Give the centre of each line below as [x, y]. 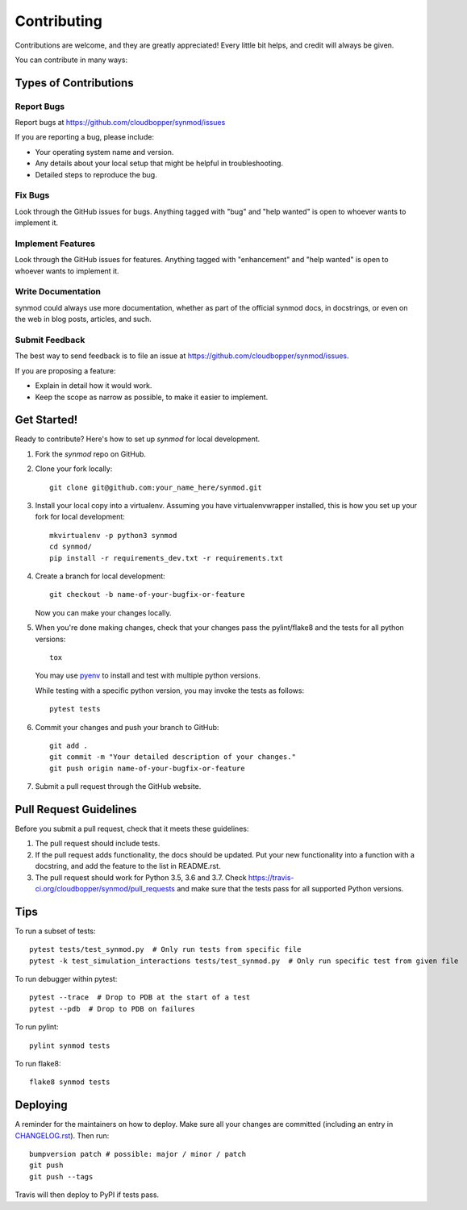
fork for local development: [80, 517]
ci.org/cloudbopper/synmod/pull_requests [105, 888]
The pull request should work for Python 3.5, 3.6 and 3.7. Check [141, 877]
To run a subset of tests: [55, 931]
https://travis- [271, 877]
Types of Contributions [74, 83]
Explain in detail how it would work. [94, 386]
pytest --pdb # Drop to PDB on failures [112, 1009]
